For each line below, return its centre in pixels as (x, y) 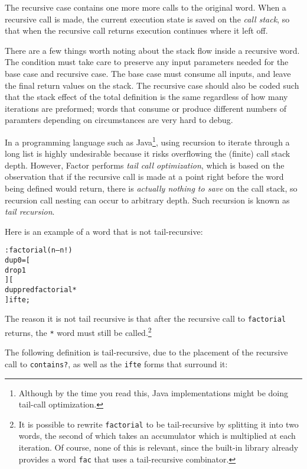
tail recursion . (30, 211)
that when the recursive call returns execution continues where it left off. (136, 30)
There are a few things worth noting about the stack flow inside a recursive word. (152, 50)
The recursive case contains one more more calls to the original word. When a (146, 7)
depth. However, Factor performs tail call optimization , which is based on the (145, 165)
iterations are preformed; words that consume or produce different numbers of (146, 108)
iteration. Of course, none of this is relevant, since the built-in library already (159, 447)
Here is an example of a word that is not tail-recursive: (104, 231)
